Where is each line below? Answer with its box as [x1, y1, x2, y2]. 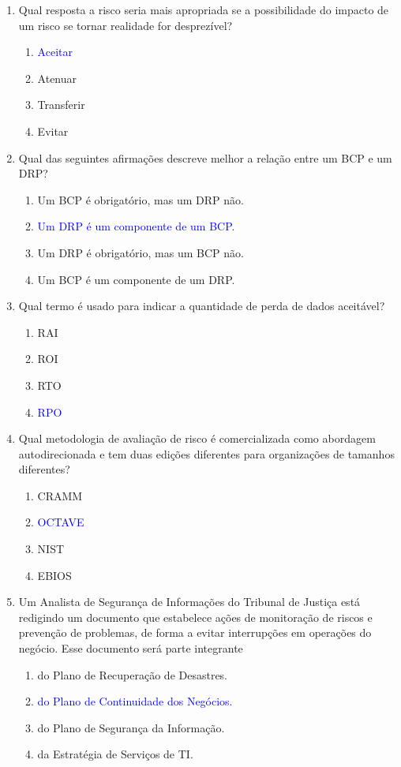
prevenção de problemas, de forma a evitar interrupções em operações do [18, 624, 372, 641]
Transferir [37, 96, 85, 113]
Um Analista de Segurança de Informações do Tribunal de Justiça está [18, 593, 361, 610]
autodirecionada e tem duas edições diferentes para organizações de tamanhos [18, 445, 395, 462]
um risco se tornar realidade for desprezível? [18, 17, 233, 33]
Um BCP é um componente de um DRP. [37, 271, 235, 287]
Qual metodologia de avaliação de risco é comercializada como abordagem [18, 430, 376, 447]
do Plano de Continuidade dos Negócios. [37, 693, 233, 709]
